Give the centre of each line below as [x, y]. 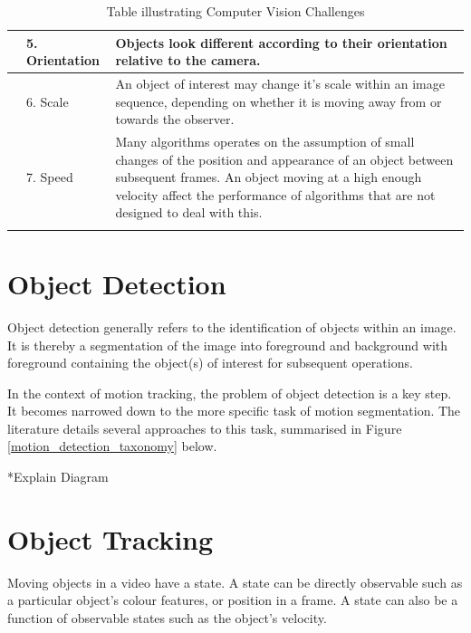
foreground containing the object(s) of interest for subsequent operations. [210, 363]
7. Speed [50, 177]
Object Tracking [111, 538]
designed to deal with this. [189, 212]
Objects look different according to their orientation [281, 42]
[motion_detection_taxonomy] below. [112, 446]
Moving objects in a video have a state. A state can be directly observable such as [235, 582]
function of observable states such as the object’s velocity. [167, 617]
